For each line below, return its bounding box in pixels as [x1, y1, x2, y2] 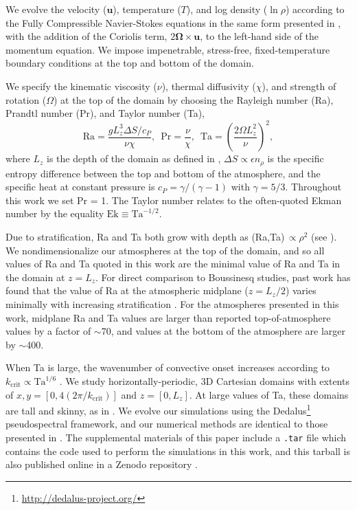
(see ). [311, 230, 337, 244]
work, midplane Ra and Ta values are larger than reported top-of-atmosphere [5, 310, 331, 324]
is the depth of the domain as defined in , [47, 151, 221, 166]
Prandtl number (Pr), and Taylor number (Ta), [5, 106, 205, 120]
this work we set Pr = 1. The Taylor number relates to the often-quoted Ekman [5, 192, 342, 207]
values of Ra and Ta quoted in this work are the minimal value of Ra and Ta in [5, 256, 341, 271]
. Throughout [285, 179, 342, 194]
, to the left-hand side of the [200, 29, 319, 43]
